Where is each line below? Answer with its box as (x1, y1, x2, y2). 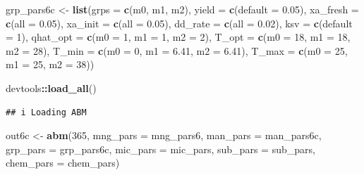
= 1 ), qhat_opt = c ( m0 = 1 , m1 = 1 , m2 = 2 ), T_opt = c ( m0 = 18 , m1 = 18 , (6, 30, 351, 44)
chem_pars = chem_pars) (6, 155, 120, 170)
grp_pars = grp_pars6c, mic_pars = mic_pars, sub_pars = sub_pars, (6, 141, 315, 156)
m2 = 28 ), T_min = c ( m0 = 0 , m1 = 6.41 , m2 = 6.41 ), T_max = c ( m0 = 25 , (6, 43, 348, 58)
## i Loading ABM (6, 107, 87, 117)
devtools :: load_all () (6, 80, 97, 95)
